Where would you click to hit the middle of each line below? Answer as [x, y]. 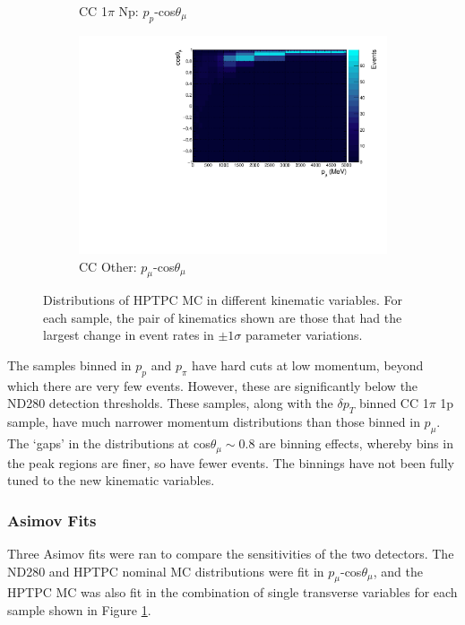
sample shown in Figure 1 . [79, 609]
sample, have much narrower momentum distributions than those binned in [214, 422]
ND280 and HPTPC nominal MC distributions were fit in [166, 571]
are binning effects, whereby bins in [356, 443]
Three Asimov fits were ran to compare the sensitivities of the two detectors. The [231, 553]
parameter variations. [304, 335]
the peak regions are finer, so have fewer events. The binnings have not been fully [231, 462]
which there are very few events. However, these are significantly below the [213, 385]
